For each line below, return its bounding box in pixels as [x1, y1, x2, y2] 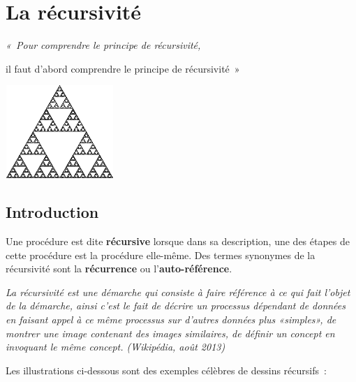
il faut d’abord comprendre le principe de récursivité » [6, 61, 240, 75]
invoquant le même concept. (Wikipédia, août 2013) [6, 339, 225, 354]
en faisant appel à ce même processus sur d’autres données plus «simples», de [6, 312, 336, 327]
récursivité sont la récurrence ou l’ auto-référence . [6, 261, 232, 276]
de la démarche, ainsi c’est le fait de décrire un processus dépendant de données [6, 298, 346, 313]
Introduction [6, 201, 99, 223]
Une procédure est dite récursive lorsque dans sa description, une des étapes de [6, 234, 350, 249]
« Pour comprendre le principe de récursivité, [6, 38, 201, 52]
